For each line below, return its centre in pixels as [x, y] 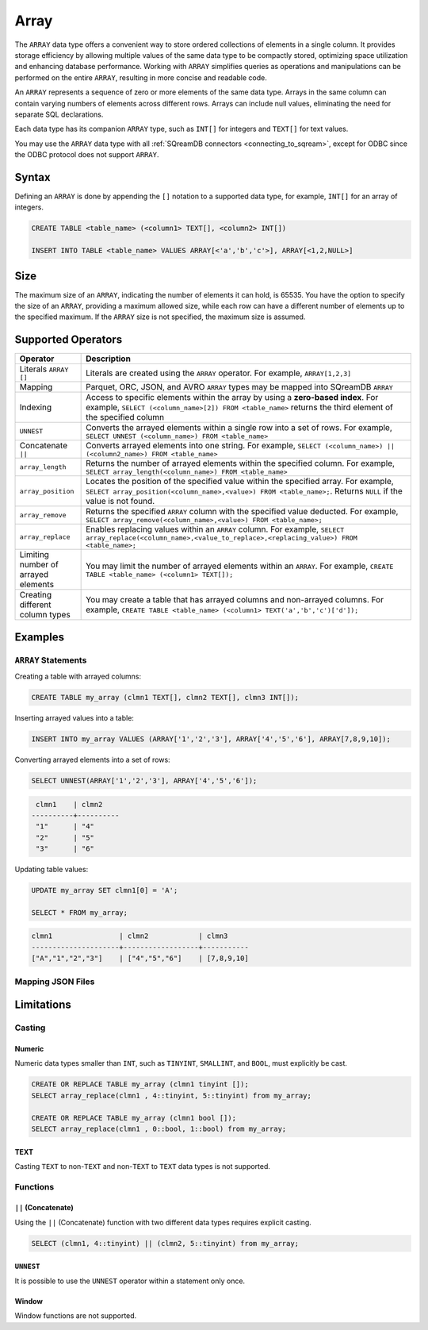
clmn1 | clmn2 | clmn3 [130, 936]
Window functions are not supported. [76, 1316]
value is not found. [120, 502]
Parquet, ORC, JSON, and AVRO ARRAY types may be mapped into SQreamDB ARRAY [240, 387]
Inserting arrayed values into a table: [75, 718]
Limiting [34, 555]
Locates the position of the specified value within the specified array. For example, [240, 482]
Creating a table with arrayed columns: [78, 677]
